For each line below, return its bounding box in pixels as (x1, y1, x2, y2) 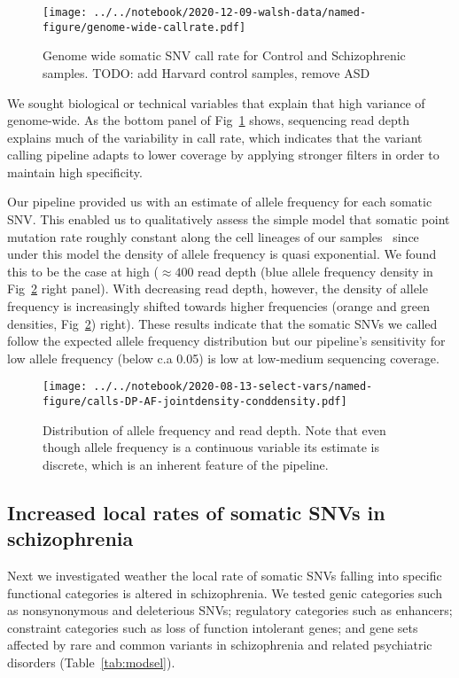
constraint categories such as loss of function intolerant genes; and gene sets (7, 618, 418, 636)
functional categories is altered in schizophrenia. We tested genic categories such (7, 583, 442, 602)
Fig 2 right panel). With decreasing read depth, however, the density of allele (7, 279, 428, 298)
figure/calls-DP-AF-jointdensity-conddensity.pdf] (43, 395, 347, 409)
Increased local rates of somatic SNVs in (7, 498, 385, 526)
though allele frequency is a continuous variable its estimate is (43, 438, 380, 456)
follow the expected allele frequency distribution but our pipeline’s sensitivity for (7, 331, 446, 350)
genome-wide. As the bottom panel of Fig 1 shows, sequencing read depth (7, 111, 409, 129)
